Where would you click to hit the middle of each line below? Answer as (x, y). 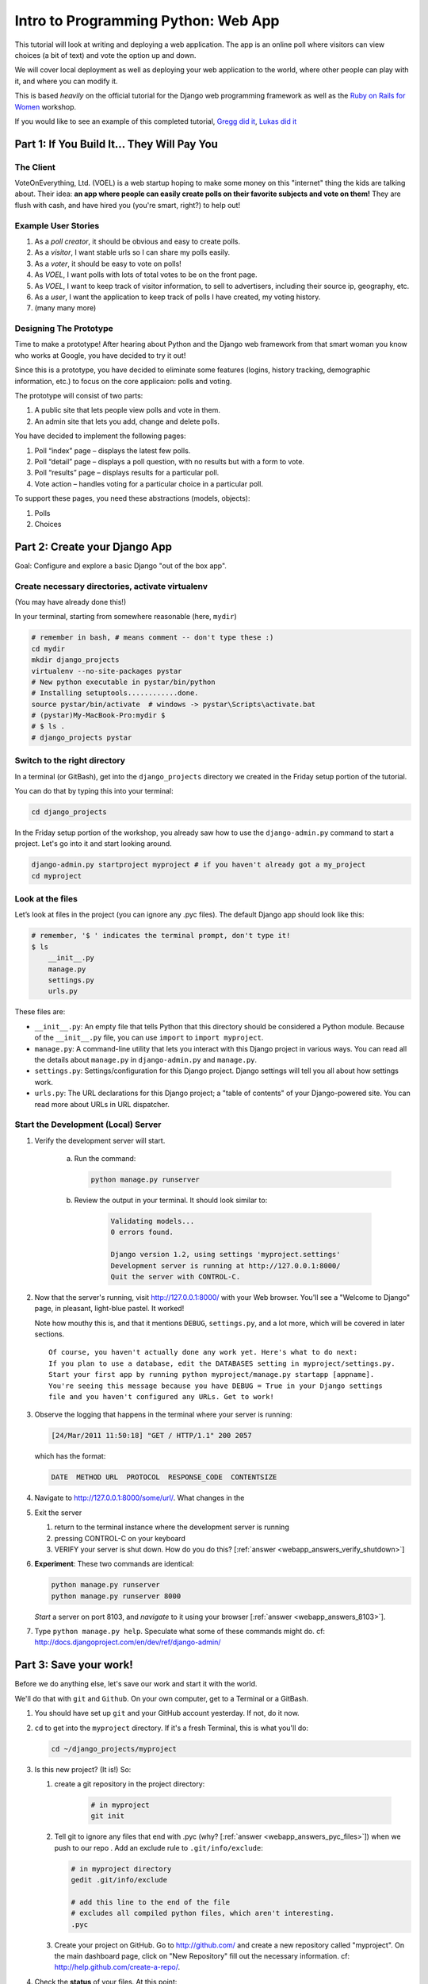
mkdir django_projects (75, 660)
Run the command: (105, 1159)
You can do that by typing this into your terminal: (94, 790)
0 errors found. (142, 1232)
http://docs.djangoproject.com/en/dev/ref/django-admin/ (128, 1642)
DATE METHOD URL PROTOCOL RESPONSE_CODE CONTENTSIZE (164, 1477)
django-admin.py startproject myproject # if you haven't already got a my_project (199, 865)
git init (108, 1816)
